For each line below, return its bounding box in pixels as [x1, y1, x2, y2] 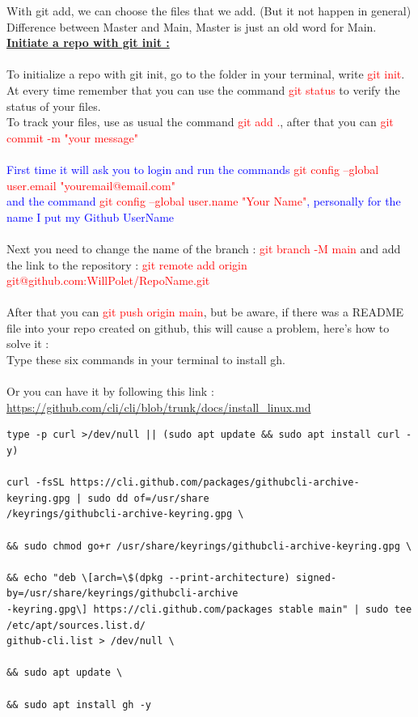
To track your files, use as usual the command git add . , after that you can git [6, 113, 394, 130]
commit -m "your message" [6, 129, 139, 146]
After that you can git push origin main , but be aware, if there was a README [6, 303, 404, 320]
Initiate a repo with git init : [6, 34, 170, 51]
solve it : [6, 335, 49, 352]
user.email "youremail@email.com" [6, 176, 175, 193]
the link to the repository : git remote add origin [6, 256, 247, 273]
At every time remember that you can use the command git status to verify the [6, 81, 400, 98]
